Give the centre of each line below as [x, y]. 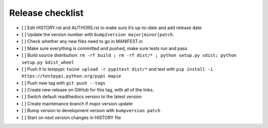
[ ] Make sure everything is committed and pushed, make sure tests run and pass [104, 48]
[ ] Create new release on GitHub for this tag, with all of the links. [88, 90]
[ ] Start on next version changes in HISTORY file [71, 117]
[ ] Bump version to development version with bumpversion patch [91, 111]
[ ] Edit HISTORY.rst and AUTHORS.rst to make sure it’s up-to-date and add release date [112, 28]
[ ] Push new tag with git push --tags [64, 83]
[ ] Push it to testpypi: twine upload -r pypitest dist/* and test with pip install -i [117, 69]
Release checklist [46, 13]
